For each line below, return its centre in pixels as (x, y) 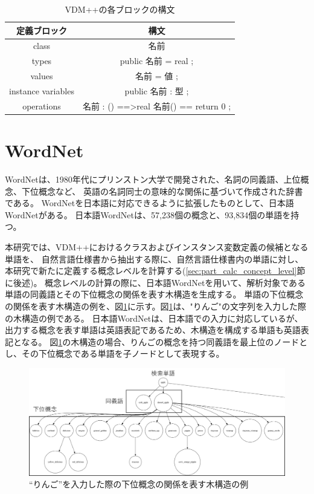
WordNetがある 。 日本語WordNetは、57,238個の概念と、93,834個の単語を (148, 214)
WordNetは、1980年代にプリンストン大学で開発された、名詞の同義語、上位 (153, 179)
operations (42, 106)
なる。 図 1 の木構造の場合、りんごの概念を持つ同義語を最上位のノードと (165, 341)
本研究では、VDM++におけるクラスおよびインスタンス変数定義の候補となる (157, 247)
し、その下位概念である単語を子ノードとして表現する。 (115, 353)
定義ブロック (41, 30)
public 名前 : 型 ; (157, 90)
